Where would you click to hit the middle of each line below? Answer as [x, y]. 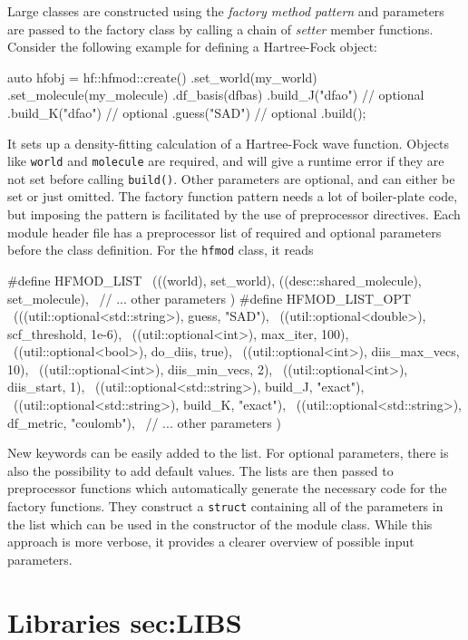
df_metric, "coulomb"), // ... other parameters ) [144, 422]
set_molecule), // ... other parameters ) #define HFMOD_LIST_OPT [210, 298]
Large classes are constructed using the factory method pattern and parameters [226, 11]
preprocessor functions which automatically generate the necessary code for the [227, 488]
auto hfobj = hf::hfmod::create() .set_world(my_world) [162, 77]
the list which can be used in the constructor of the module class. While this [220, 524]
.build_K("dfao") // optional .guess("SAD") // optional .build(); [187, 112]
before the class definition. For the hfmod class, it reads [161, 250]
